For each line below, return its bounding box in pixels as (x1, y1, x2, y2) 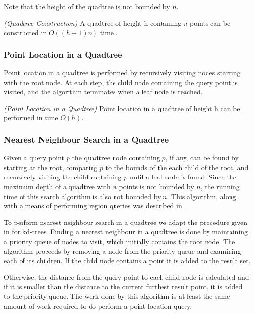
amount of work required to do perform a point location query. (4, 300, 192, 311)
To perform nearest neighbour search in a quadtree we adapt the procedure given (4, 217, 248, 227)
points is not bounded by (119, 181, 194, 191)
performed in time (4, 112, 58, 123)
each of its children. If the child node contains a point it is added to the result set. (4, 255, 251, 266)
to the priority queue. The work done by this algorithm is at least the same (4, 291, 230, 301)
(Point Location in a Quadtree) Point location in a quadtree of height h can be (4, 103, 240, 113)
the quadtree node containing (72, 153, 160, 163)
